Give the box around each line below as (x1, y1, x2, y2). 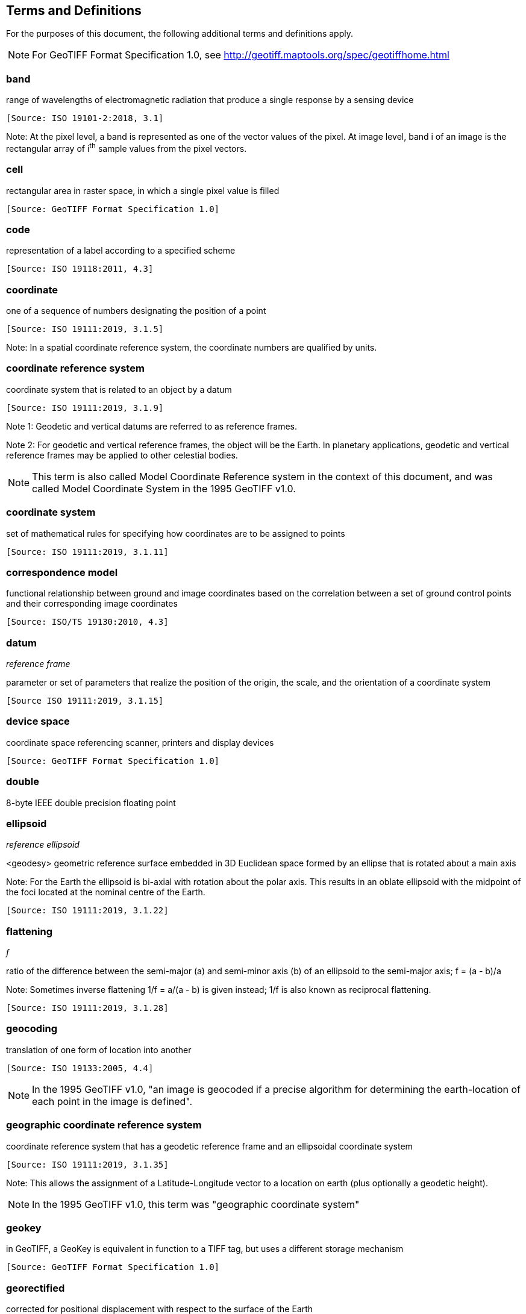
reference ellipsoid (6, 839, 80, 850)
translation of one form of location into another (6, 1044, 192, 1055)
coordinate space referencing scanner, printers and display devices (6, 737, 274, 748)
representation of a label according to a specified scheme (6, 245, 236, 256)
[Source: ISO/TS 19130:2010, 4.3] (6, 617, 169, 627)
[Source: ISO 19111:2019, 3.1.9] (6, 402, 164, 413)
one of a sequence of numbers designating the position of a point (6, 305, 266, 316)
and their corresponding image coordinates (6, 598, 178, 609)
